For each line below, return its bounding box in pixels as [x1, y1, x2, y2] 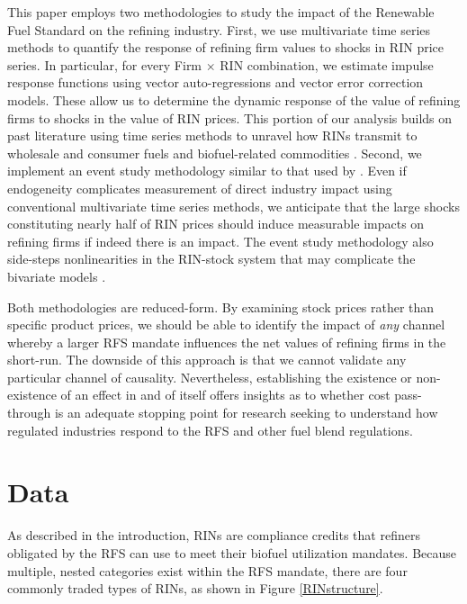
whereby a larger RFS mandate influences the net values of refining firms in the [7, 332, 446, 351]
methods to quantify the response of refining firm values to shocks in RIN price [7, 38, 444, 57]
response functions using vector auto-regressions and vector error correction [7, 73, 424, 92]
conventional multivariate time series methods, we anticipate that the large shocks [7, 196, 460, 215]
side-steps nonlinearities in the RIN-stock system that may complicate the [7, 249, 416, 268]
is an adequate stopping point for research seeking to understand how [54, 403, 438, 422]
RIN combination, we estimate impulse [220, 55, 434, 74]
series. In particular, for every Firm [7, 55, 202, 74]
